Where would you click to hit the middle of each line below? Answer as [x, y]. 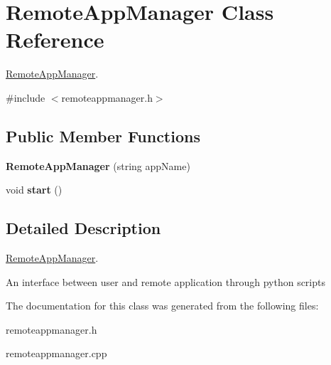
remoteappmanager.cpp [56, 353]
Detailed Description [83, 228]
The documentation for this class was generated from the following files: [162, 306]
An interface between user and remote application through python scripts [166, 281]
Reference [55, 39]
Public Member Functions [103, 136]
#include [26, 97]
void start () [34, 190]
